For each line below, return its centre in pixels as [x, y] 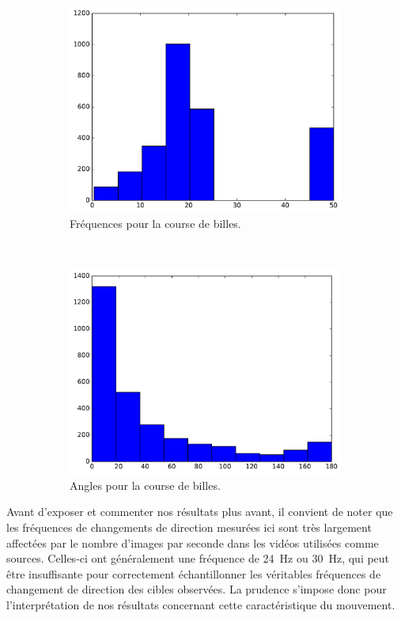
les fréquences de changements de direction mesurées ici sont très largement [189, 527]
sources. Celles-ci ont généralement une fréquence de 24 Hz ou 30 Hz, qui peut [198, 558]
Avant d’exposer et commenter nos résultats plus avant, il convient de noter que [200, 512]
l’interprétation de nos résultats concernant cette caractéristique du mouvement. [201, 604]
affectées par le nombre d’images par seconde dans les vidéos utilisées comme [193, 542]
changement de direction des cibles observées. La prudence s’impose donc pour [197, 589]
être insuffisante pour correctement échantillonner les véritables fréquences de [194, 573]
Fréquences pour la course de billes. [155, 224]
